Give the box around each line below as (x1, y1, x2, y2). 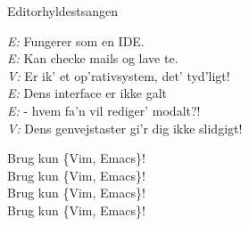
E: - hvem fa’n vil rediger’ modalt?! (7, 101, 201, 119)
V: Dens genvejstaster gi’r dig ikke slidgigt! (7, 118, 243, 137)
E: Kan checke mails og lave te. (7, 49, 178, 68)
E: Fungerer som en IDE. (7, 31, 145, 50)
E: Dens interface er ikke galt (7, 84, 168, 102)
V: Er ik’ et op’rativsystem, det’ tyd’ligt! (7, 66, 230, 85)
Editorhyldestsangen (7, 2, 119, 20)
